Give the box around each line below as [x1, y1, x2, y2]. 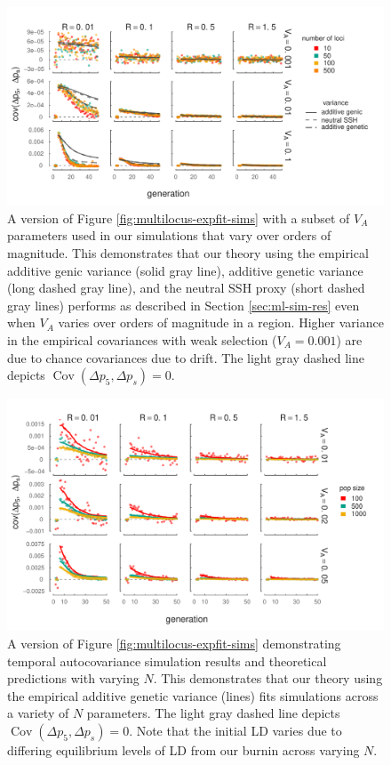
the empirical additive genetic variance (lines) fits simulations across [7, 686, 379, 705]
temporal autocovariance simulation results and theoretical [7, 651, 327, 670]
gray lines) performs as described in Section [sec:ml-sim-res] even [7, 295, 360, 314]
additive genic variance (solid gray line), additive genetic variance [7, 261, 363, 279]
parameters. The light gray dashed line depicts [86, 704, 340, 722]
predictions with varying [7, 669, 140, 688]
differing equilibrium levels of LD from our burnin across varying [7, 740, 360, 759]
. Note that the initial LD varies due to [129, 721, 342, 739]
